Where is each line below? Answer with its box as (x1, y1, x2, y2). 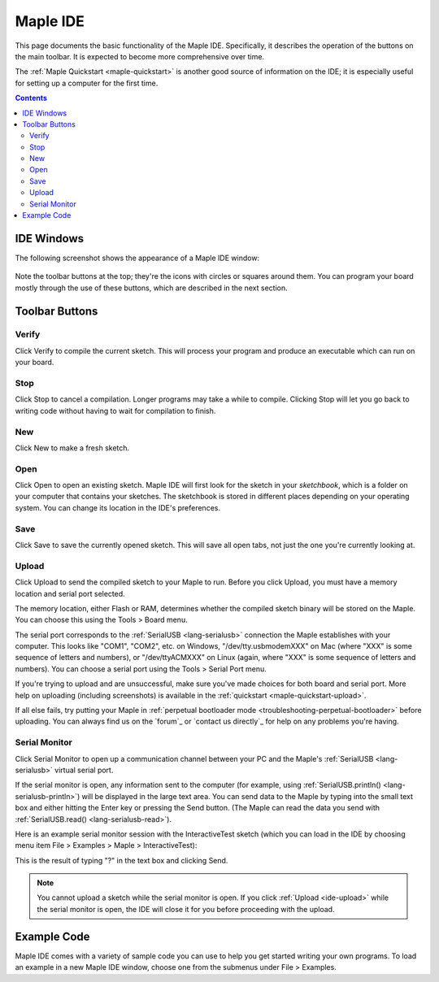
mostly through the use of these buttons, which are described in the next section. (15, 283, 288, 293)
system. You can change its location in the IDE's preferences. (15, 502, 221, 512)
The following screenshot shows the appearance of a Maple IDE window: (15, 253, 260, 263)
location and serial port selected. (15, 589, 125, 598)
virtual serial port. (54, 765, 114, 775)
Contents (15, 93, 48, 103)
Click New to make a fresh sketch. (15, 443, 130, 453)
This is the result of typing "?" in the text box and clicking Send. (15, 855, 228, 865)
